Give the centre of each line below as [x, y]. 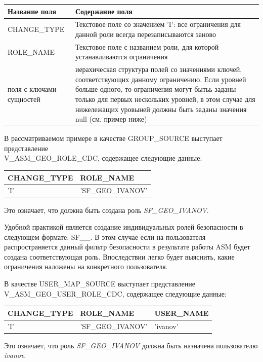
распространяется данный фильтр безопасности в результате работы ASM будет [127, 247]
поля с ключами [32, 89]
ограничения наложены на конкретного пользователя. [86, 266]
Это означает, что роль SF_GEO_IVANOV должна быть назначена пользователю [131, 345]
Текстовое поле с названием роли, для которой [147, 46]
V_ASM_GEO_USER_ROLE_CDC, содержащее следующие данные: [115, 293]
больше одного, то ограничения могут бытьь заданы [156, 89]
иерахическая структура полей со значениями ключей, [159, 69]
